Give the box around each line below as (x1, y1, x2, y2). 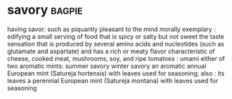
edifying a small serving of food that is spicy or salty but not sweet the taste (7, 32, 224, 40)
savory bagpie (7, 2, 83, 18)
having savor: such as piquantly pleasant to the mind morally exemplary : (7, 25, 216, 33)
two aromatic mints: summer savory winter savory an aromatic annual (7, 62, 206, 70)
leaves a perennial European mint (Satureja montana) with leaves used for (7, 76, 219, 84)
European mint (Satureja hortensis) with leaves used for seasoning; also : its (7, 69, 224, 78)
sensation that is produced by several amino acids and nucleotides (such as (7, 39, 224, 48)
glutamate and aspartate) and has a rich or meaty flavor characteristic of (7, 47, 215, 55)
